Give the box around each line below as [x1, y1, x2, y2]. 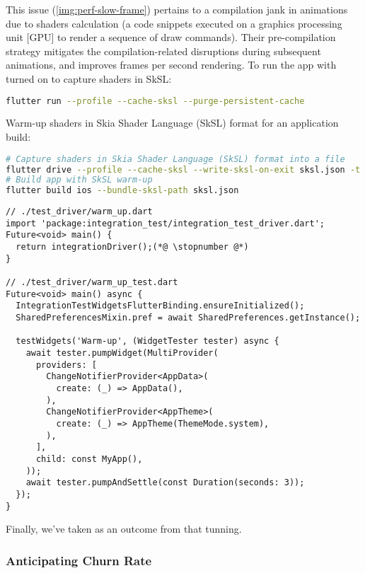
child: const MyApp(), [35, 453, 143, 464]
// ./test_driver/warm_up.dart [6, 207, 153, 217]
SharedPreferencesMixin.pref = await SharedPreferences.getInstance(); [16, 313, 361, 323]
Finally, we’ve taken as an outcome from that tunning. [6, 521, 242, 536]
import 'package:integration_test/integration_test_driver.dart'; [6, 218, 325, 228]
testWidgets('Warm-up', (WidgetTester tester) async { [16, 336, 279, 347]
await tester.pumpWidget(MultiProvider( [25, 348, 219, 358]
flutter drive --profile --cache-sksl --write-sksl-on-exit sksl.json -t [6, 164, 361, 175]
